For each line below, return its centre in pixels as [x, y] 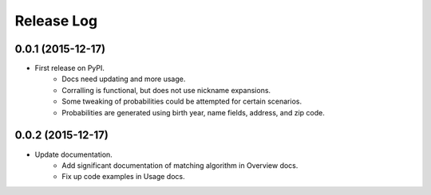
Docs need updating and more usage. [124, 79]
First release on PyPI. [70, 68]
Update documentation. [74, 154]
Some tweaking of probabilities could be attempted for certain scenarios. [182, 101]
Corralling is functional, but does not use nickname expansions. [166, 90]
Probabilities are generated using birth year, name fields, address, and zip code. [193, 112]
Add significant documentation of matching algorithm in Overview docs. [180, 165]
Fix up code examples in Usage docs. [123, 177]
